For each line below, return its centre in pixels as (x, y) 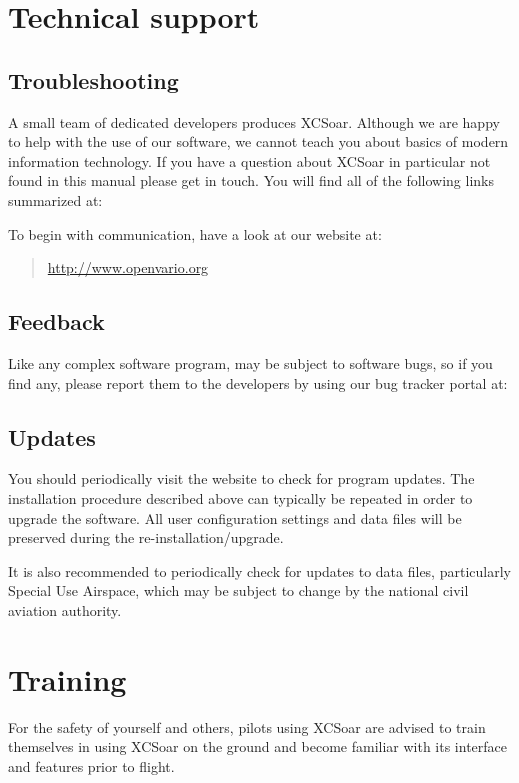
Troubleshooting (93, 79)
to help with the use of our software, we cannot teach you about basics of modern (258, 141)
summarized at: (55, 199)
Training (67, 678)
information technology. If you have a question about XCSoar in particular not (249, 160)
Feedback (56, 321)
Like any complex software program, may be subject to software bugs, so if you (250, 362)
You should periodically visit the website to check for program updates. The (241, 478)
